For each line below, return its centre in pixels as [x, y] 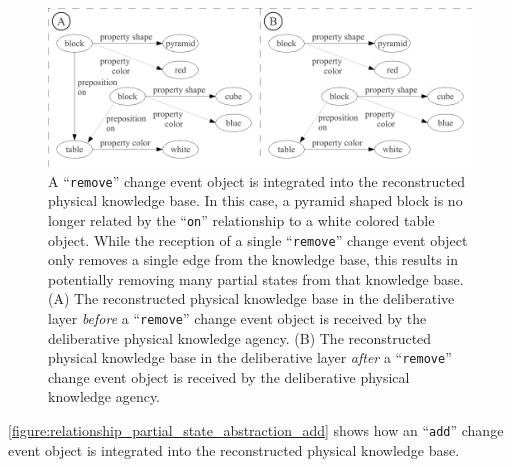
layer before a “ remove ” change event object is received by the [237, 317]
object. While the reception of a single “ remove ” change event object [258, 239]
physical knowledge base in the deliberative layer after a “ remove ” [250, 357]
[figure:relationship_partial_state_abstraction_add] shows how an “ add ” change [256, 430]
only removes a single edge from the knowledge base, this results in [253, 259]
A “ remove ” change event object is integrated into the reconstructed [256, 180]
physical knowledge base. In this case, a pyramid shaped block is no [255, 200]
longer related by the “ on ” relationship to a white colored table [241, 219]
